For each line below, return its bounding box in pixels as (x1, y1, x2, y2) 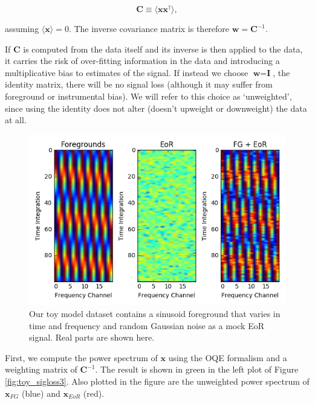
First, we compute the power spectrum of (5, 351, 158, 364)
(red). (83, 386, 105, 399)
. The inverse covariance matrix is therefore (68, 22, 230, 35)
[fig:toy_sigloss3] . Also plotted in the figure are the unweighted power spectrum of (5, 375, 310, 388)
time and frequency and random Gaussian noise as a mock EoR (29, 319, 264, 332)
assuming (5, 22, 39, 35)
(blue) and (21, 386, 60, 399)
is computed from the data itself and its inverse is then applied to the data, (23, 42, 303, 55)
